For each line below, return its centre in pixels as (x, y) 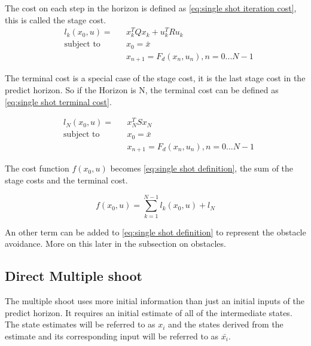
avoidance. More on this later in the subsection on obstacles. (115, 244)
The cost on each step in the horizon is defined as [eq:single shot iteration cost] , (151, 8)
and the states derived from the (226, 324)
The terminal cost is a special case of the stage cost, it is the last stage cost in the (155, 78)
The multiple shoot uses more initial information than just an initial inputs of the (155, 301)
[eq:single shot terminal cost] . (58, 101)
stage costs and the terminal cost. (66, 180)
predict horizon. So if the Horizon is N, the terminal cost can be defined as (142, 90)
